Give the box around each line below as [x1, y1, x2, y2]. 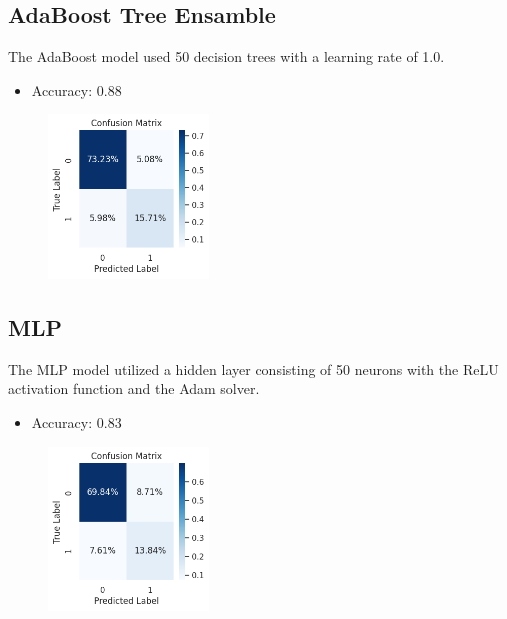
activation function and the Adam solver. [8, 378, 260, 399]
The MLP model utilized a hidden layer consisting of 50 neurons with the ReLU [8, 358, 499, 379]
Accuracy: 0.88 [31, 79, 122, 100]
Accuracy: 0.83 [31, 412, 122, 433]
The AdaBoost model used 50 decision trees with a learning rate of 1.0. [8, 46, 445, 67]
